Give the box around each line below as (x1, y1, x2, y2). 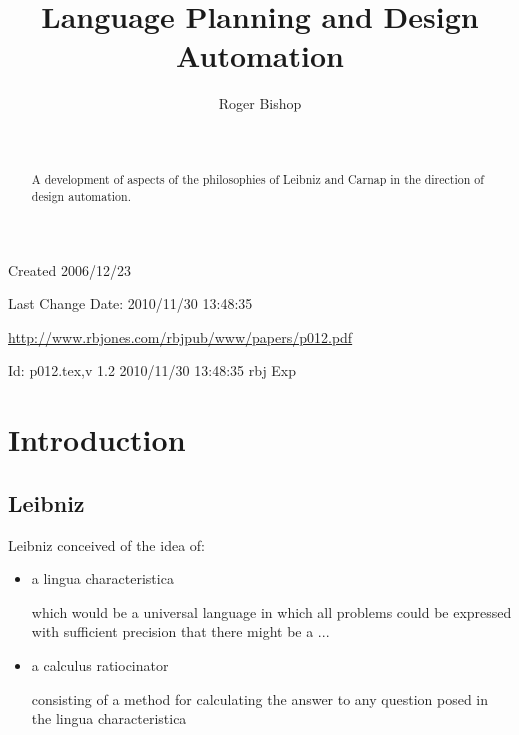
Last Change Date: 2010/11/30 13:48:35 (8, 293, 253, 314)
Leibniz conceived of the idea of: (8, 534, 205, 555)
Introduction (8, 419, 186, 460)
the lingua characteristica (31, 708, 187, 729)
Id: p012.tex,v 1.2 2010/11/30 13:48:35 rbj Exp (8, 360, 297, 381)
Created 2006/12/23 (8, 259, 131, 280)
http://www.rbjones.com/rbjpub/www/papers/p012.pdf (8, 326, 353, 347)
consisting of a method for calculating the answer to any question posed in (31, 688, 489, 709)
